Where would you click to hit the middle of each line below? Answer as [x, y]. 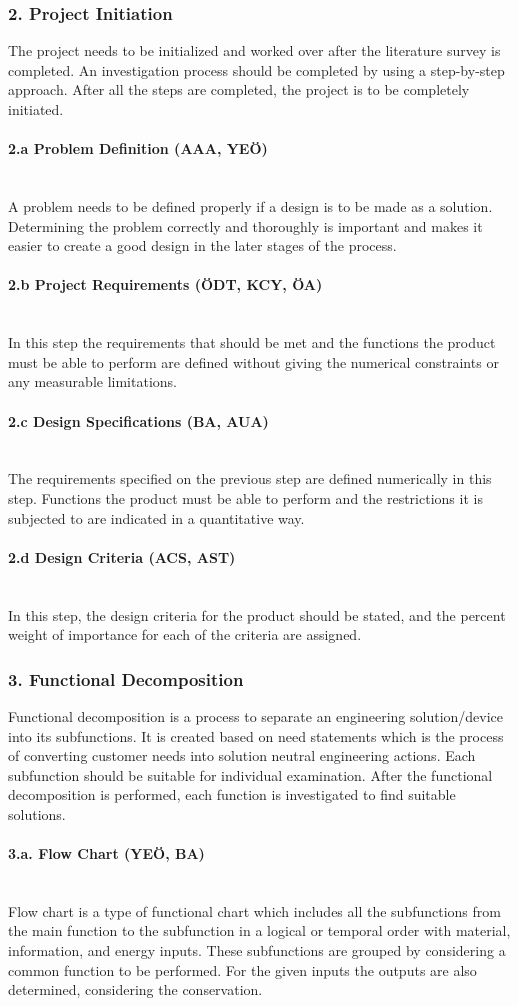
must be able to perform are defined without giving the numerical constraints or [253, 361]
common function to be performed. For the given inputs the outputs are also [242, 969]
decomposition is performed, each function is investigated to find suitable [232, 794]
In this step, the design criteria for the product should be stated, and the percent [257, 614]
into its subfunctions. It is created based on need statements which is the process [256, 735]
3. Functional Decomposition [126, 678]
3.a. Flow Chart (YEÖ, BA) [106, 853]
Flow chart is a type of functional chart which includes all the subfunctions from [254, 910]
